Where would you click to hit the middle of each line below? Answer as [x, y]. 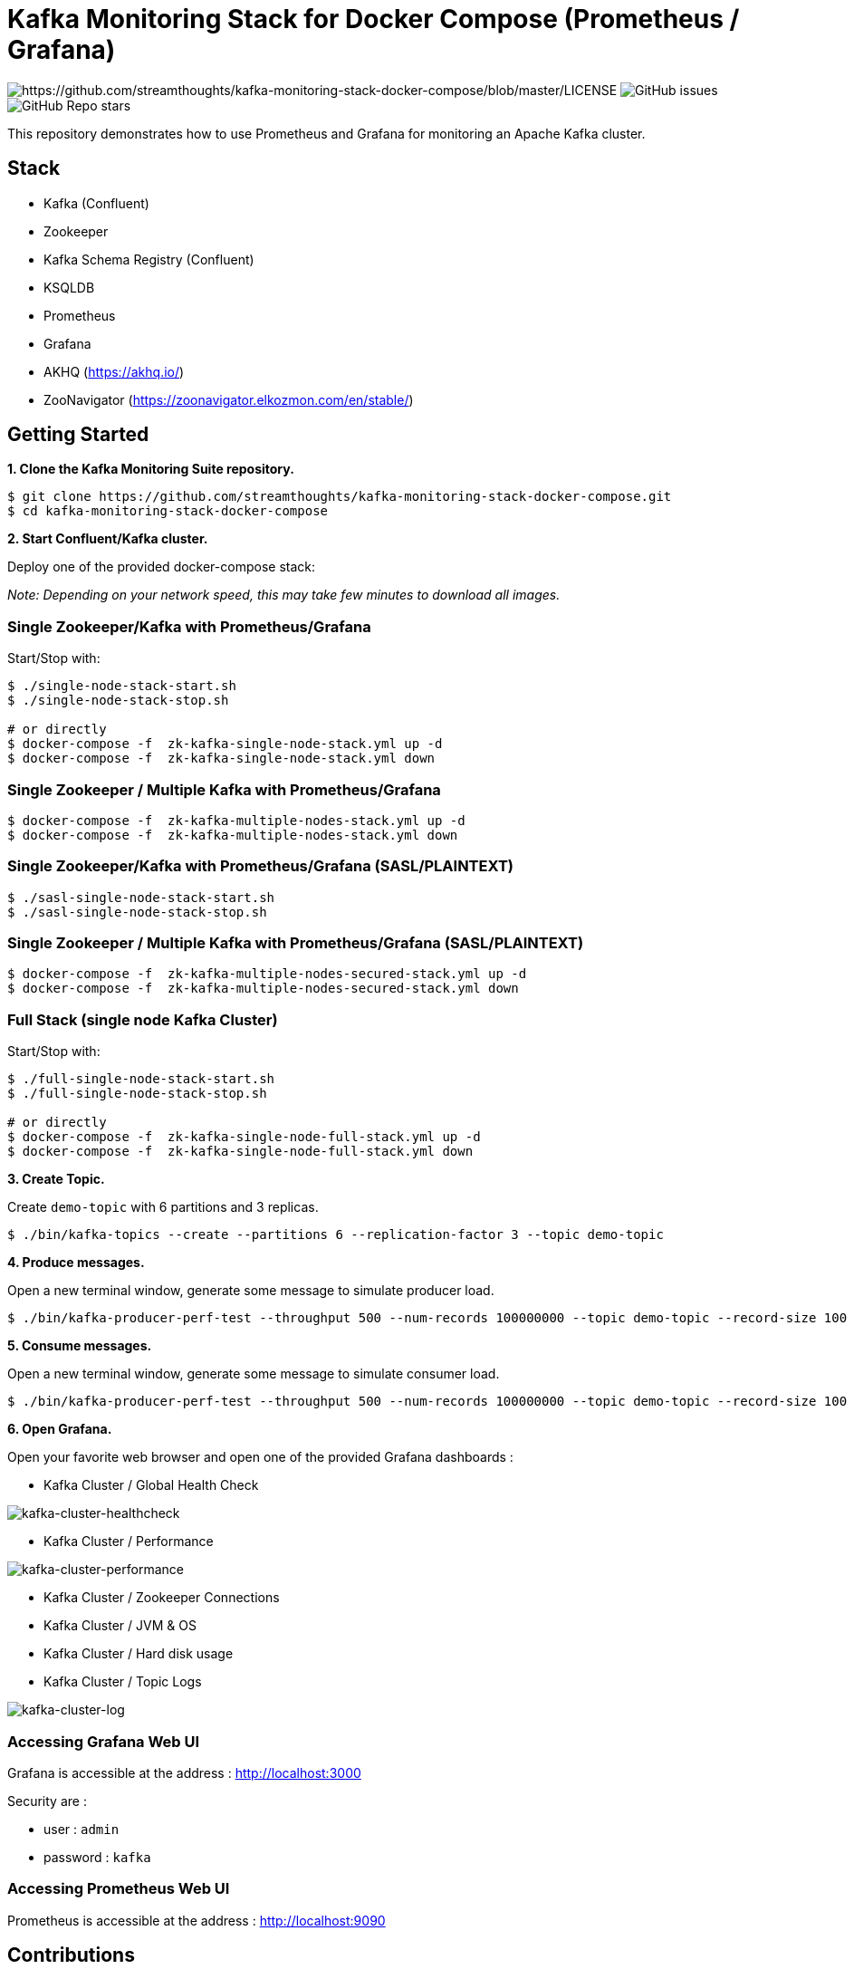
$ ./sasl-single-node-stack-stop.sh [137, 912]
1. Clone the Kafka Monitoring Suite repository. [151, 469]
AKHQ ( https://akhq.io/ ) [114, 371]
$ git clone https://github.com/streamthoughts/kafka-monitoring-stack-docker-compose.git [340, 497]
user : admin [82, 1829]
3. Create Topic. [56, 1179]
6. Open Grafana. [60, 1429]
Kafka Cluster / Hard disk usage [139, 1654]
